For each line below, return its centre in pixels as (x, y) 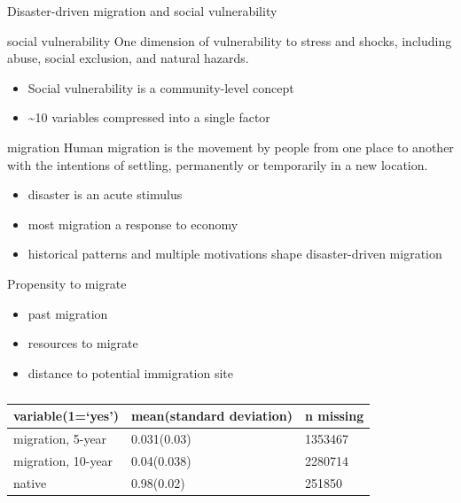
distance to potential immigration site (130, 372)
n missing (334, 416)
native (30, 482)
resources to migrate (83, 343)
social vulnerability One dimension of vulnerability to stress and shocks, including (230, 40)
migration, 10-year (63, 460)
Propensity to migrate (67, 283)
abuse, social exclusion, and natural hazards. (128, 58)
